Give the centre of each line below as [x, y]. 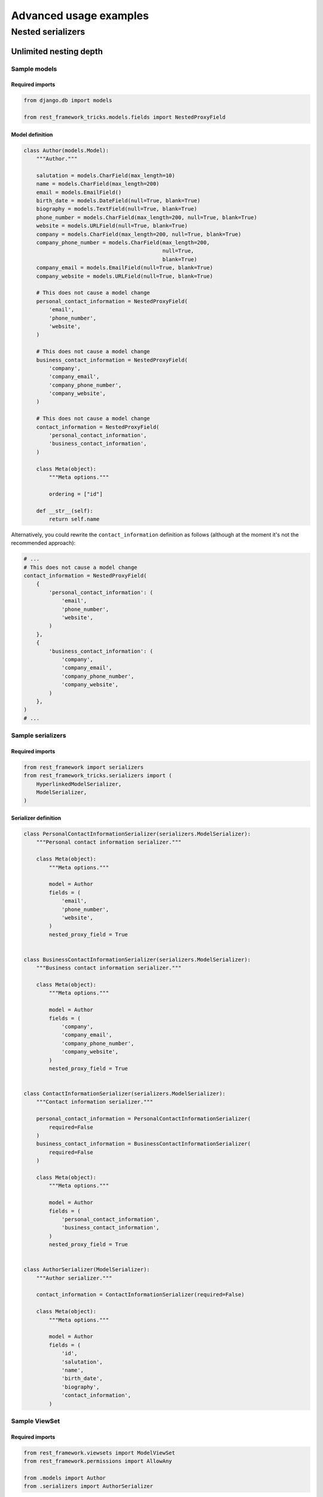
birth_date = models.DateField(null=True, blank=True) [118, 201]
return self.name [74, 519]
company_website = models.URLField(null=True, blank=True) [125, 276]
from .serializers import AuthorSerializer [89, 1486]
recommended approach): [43, 543]
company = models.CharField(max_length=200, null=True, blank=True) [139, 234]
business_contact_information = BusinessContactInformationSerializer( [144, 1144]
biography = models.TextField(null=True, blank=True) [117, 209]
